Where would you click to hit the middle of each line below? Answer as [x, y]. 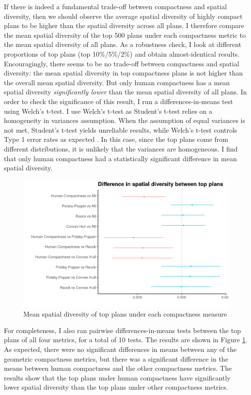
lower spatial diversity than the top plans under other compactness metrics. [116, 387]
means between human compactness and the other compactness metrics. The [118, 368]
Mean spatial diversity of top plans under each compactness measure [125, 314]
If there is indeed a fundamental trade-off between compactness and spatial [116, 6]
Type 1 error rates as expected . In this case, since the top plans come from [116, 139]
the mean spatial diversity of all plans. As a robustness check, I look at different [123, 44]
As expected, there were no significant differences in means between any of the [120, 349]
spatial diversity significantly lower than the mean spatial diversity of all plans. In [125, 92]
